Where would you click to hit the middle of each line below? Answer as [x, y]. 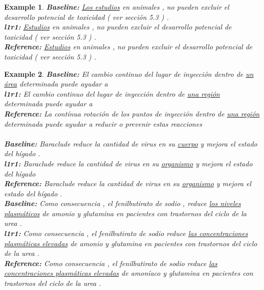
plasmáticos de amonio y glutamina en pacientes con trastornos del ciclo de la [125, 213]
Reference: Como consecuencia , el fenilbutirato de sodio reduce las [111, 263]
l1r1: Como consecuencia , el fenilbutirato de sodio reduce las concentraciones [126, 233]
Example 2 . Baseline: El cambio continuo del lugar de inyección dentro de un [129, 74]
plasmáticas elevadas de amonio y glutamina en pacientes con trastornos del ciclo [131, 243]
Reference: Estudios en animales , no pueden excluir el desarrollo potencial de [128, 47]
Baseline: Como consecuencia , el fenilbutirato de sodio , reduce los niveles [123, 203]
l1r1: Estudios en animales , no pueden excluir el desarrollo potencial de [118, 27]
